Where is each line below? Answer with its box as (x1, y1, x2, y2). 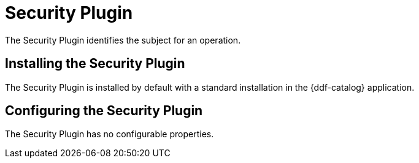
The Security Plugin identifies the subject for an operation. (5, 34, 241, 45)
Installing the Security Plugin (5, 56, 185, 72)
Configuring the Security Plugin (5, 103, 203, 119)
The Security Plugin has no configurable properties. (5, 129, 214, 140)
